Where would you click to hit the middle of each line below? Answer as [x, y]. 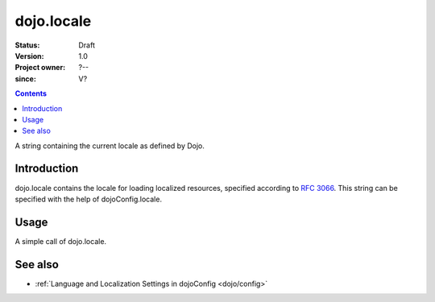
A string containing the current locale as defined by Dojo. [110, 146]
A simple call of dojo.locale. [61, 241]
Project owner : [40, 68]
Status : [27, 45]
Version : [29, 56]
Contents [31, 93]
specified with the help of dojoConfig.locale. [89, 199]
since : [25, 79]
